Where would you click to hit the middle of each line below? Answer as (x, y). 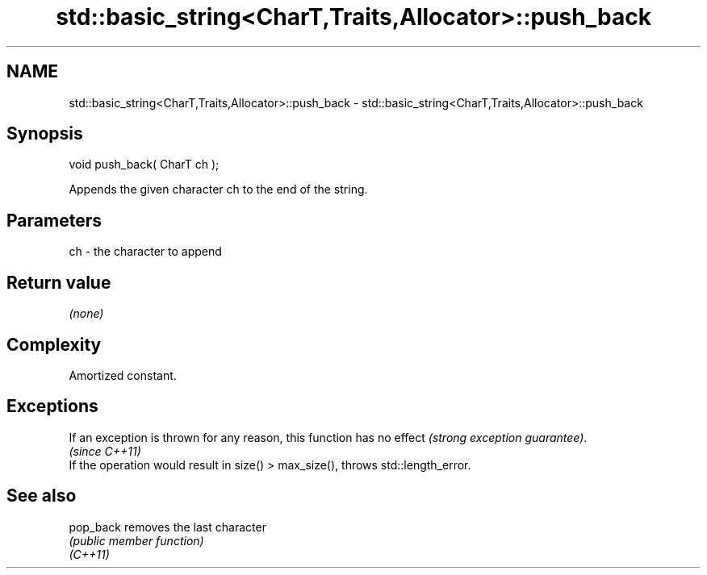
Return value (59, 282)
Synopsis (45, 134)
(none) (86, 314)
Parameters (54, 220)
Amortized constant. (123, 375)
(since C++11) (105, 451)
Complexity (54, 344)
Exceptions (52, 406)
